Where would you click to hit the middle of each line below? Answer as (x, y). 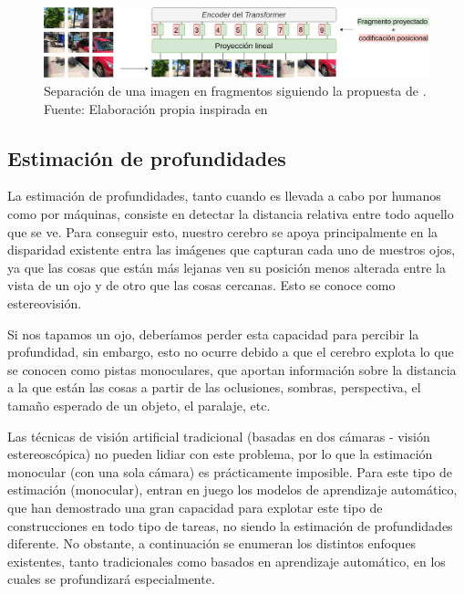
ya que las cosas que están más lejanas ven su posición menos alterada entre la (227, 267)
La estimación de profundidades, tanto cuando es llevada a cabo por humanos (224, 196)
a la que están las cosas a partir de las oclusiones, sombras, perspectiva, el (214, 387)
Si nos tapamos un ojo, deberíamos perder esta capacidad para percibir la (213, 333)
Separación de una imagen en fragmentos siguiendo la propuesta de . (235, 91)
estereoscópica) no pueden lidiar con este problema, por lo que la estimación (220, 454)
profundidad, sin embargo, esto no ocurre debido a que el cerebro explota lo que (231, 352)
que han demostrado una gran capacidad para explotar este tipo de (195, 507)
